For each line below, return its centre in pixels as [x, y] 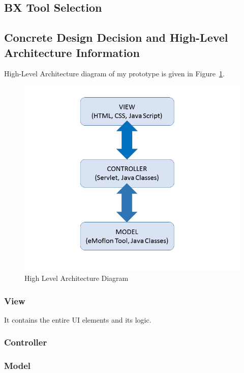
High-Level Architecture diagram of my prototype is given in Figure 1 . [114, 74]
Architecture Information [72, 52]
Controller [26, 342]
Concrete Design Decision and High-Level [116, 37]
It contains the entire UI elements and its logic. [78, 319]
